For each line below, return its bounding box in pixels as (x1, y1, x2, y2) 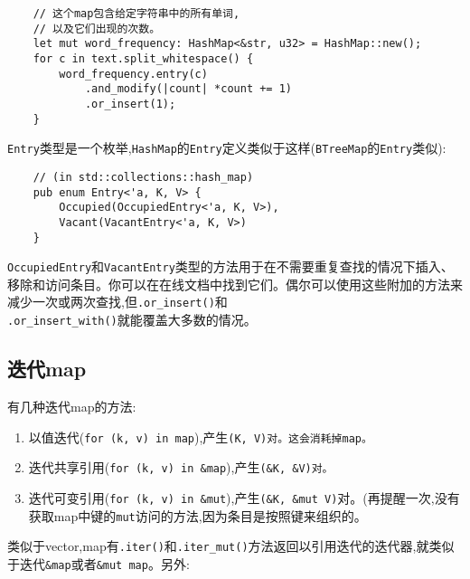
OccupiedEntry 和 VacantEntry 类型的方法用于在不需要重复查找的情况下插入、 (7, 257, 454, 276)
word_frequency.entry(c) (59, 67, 208, 81)
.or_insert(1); (84, 97, 176, 110)
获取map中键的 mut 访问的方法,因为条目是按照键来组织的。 (28, 506, 367, 525)
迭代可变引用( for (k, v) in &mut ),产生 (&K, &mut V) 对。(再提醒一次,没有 (28, 488, 460, 507)
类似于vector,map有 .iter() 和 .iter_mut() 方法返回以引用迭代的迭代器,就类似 (7, 536, 455, 555)
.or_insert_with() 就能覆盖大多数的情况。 (7, 310, 257, 329)
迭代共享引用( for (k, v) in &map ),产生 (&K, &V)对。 (28, 458, 334, 477)
